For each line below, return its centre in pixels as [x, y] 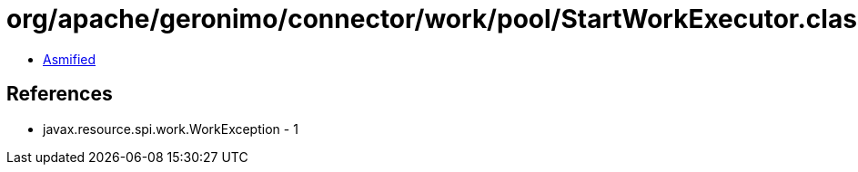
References [60, 94]
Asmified [70, 59]
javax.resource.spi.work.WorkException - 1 [171, 129]
